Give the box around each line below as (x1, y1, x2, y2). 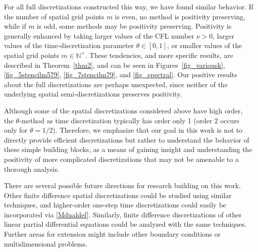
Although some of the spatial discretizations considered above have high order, (4, 105, 243, 115)
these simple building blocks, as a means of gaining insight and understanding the (4, 144, 253, 154)
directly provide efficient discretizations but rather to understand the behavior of (4, 134, 250, 145)
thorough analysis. (4, 163, 59, 174)
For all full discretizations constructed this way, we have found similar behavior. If (4, 1, 254, 11)
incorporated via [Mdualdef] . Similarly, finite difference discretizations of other (4, 209, 242, 219)
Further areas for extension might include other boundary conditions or (4, 229, 221, 239)
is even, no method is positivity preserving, (115, 11, 246, 21)
